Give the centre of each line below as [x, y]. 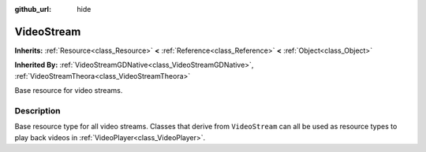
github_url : [33, 9]
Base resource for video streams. [69, 91]
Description [37, 110]
